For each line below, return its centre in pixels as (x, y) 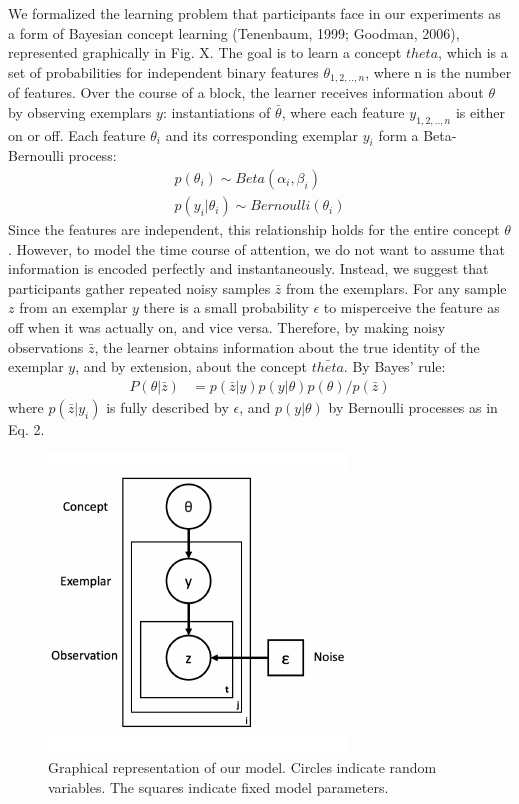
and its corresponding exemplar (262, 134)
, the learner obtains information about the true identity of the (287, 346)
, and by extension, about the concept (191, 366)
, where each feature (343, 111)
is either (480, 111)
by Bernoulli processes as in (413, 406)
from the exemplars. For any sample (396, 287)
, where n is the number (438, 71)
